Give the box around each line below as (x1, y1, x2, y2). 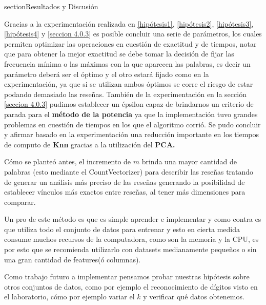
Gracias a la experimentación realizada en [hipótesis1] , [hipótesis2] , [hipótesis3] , (4, 18, 254, 29)
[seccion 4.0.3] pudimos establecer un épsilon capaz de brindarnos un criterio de (4, 99, 254, 109)
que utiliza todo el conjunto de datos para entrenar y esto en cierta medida (4, 223, 240, 234)
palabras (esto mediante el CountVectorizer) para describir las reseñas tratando (4, 166, 254, 177)
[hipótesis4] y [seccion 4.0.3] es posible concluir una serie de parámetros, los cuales (4, 28, 262, 39)
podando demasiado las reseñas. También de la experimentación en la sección (4, 88, 247, 99)
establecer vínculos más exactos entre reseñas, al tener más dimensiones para (4, 186, 245, 197)
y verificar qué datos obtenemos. (143, 291, 244, 302)
